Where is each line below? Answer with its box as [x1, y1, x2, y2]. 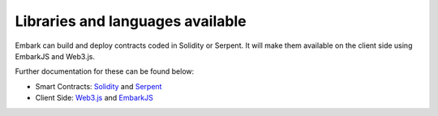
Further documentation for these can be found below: [15, 67, 195, 76]
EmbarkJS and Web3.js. [15, 51, 95, 61]
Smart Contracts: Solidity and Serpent [35, 81, 162, 91]
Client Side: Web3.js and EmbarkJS [35, 93, 154, 103]
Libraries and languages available [15, 12, 247, 30]
